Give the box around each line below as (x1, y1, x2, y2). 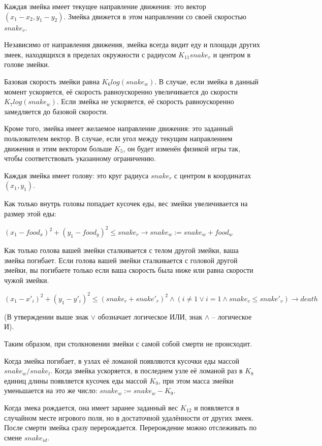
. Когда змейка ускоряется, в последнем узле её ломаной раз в (50, 365, 243, 376)
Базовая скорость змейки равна (4, 76, 100, 86)
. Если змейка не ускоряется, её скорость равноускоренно (56, 96, 234, 107)
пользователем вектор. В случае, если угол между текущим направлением (4, 133, 233, 143)
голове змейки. (4, 59, 50, 70)
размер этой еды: (4, 208, 56, 218)
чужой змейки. (4, 274, 49, 285)
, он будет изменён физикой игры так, (123, 143, 241, 153)
